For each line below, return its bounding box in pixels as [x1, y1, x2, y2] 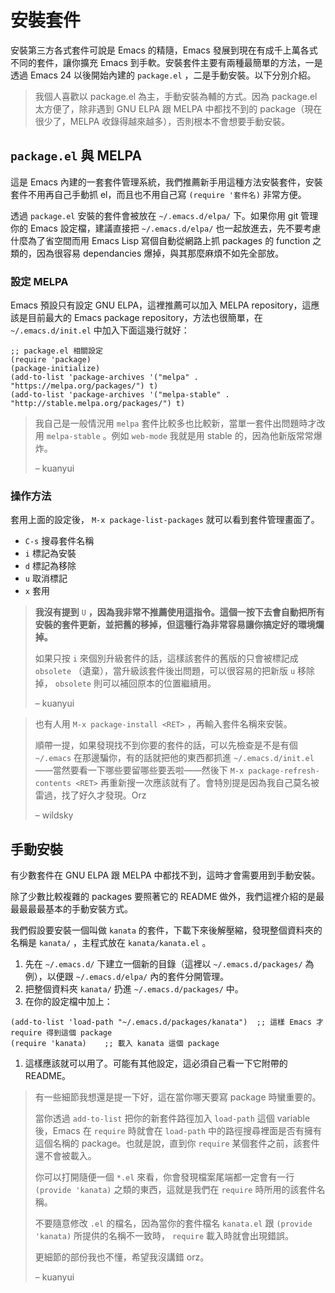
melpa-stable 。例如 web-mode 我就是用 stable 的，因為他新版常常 [46, 430, 314, 442]
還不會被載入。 [34, 1150, 97, 1162]
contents [34, 779, 72, 789]
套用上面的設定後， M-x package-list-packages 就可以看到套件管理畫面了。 [10, 514, 320, 526]
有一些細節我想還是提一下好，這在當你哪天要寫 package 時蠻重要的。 [34, 1091, 322, 1103]
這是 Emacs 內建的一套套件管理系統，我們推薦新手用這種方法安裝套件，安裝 [10, 176, 323, 188]
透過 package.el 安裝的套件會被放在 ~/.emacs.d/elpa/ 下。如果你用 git [10, 209, 299, 221]
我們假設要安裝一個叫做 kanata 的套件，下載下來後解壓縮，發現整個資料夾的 [10, 924, 323, 936]
